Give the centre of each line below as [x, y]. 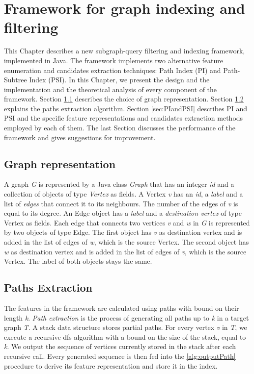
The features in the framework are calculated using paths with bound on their [122, 308]
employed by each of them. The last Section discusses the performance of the [120, 128]
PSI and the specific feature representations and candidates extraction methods [124, 118]
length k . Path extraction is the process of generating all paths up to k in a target [127, 317]
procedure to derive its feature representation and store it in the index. [111, 365]
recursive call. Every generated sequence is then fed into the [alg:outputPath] [120, 356]
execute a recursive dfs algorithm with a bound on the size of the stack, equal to [125, 337]
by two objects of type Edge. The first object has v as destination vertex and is [123, 232]
